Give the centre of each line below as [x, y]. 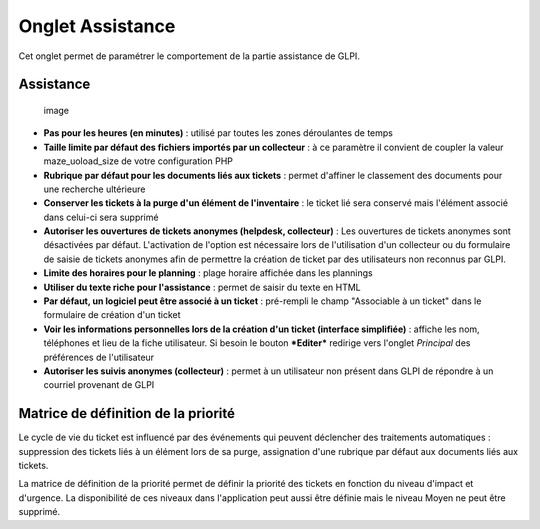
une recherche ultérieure [94, 189]
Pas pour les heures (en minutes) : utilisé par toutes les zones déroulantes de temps [218, 133]
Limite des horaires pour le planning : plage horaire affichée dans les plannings [208, 273]
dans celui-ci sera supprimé [101, 217]
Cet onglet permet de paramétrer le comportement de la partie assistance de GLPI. [189, 56]
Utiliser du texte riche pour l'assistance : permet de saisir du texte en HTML [202, 287]
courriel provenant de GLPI [99, 385]
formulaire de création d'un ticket [112, 315]
